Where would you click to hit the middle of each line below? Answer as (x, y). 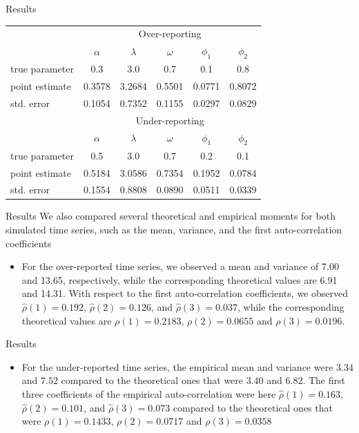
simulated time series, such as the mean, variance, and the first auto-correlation (174, 230)
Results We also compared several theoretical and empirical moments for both (171, 216)
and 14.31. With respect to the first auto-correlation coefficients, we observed (185, 293)
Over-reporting (170, 33)
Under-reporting (170, 120)
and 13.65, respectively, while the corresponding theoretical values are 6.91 (179, 279)
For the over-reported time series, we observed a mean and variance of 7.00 (180, 266)
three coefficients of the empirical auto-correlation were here (149, 393)
